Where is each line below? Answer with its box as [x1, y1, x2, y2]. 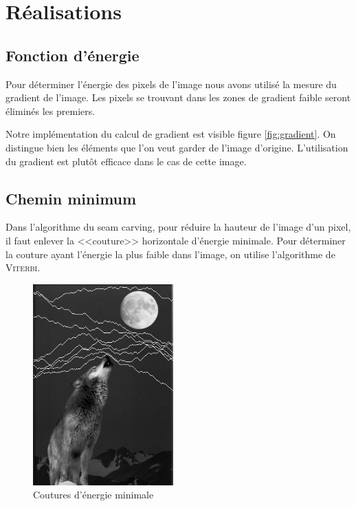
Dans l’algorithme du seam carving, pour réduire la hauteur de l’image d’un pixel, [5, 220, 351, 234]
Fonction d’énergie [5, 44, 140, 65]
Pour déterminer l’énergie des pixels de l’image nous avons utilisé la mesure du [5, 76, 337, 91]
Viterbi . [5, 260, 41, 275]
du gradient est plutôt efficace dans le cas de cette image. [5, 154, 247, 168]
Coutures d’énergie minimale [33, 487, 154, 502]
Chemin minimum [5, 187, 137, 209]
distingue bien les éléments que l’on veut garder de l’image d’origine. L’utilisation [5, 140, 348, 154]
